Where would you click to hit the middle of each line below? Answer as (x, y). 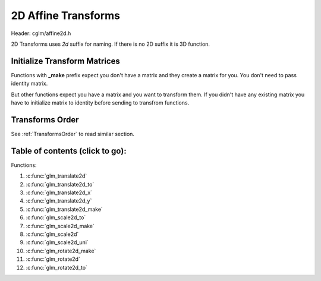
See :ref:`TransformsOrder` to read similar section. (73, 134)
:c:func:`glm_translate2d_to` (60, 184)
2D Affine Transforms (65, 15)
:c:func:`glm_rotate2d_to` (56, 267)
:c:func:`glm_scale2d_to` (56, 217)
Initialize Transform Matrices (65, 61)
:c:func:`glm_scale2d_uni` (57, 242)
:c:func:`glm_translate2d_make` (64, 209)
